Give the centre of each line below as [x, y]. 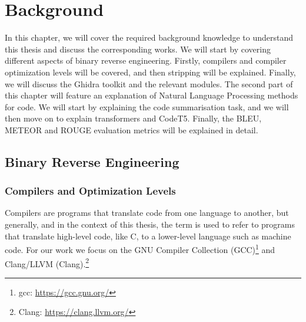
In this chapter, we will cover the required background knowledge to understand [149, 37]
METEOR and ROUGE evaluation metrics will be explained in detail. [132, 129]
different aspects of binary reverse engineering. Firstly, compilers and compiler [146, 60]
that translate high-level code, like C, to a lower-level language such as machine [148, 236]
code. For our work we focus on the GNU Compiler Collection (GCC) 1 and [140, 249]
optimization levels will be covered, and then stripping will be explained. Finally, [150, 72]
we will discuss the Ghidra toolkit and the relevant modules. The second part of [149, 83]
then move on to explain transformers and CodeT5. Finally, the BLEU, [133, 118]
